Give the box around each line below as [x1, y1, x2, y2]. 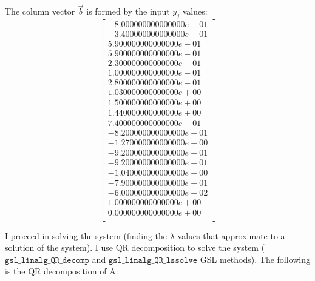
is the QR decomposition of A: [5, 265, 118, 277]
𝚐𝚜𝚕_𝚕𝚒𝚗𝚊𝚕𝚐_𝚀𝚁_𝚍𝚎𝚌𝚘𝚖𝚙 [5, 256, 89, 265]
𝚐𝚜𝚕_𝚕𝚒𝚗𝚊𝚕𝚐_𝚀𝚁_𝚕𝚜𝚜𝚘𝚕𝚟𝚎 [108, 256, 198, 265]
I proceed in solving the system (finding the [5, 229, 168, 242]
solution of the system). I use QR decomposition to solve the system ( [5, 241, 265, 254]
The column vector [5, 5, 75, 18]
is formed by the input [86, 5, 170, 18]
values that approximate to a [177, 229, 285, 242]
